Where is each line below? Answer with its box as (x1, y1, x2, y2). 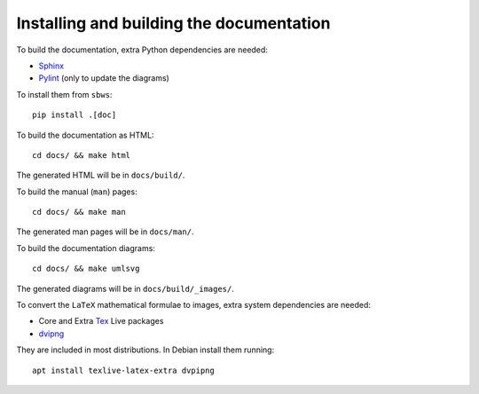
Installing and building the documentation (16, 13, 331, 33)
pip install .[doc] (32, 110, 117, 120)
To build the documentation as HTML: (16, 130, 154, 140)
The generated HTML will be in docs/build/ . (16, 169, 185, 181)
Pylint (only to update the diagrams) (38, 73, 170, 83)
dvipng (38, 328, 65, 339)
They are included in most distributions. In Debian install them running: (16, 344, 275, 355)
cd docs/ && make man (32, 207, 126, 217)
